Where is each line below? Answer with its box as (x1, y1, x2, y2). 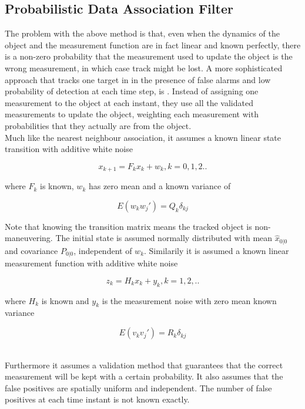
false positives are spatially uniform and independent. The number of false (5, 381, 272, 394)
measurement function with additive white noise (5, 257, 178, 269)
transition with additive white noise (5, 143, 133, 155)
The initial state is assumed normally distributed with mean (55, 232, 273, 244)
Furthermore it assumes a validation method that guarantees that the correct (5, 358, 283, 371)
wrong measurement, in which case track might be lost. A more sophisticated (5, 61, 283, 74)
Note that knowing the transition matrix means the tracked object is (5, 220, 252, 232)
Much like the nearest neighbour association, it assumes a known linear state (5, 131, 281, 143)
